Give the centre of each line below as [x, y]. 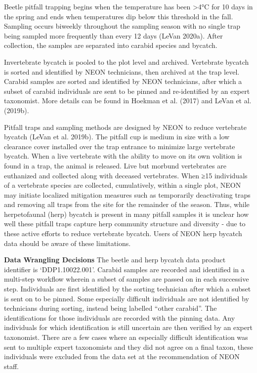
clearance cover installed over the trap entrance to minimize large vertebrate [120, 146]
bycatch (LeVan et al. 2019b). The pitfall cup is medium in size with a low [117, 137]
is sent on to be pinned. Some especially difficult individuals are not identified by [127, 298]
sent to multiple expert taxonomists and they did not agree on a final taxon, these [128, 347]
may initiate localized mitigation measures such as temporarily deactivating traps [127, 194]
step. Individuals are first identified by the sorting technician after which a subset [128, 289]
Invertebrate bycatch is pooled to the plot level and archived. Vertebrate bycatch [127, 62]
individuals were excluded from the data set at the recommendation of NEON [122, 356]
